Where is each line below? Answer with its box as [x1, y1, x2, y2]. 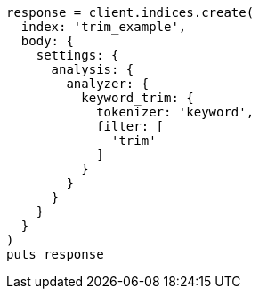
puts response [6, 247, 104, 261]
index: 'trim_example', [20, 20, 187, 34]
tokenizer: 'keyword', [96, 105, 255, 119]
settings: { [36, 48, 119, 62]
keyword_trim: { [81, 91, 194, 105]
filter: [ [96, 119, 165, 133]
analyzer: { [66, 76, 150, 91]
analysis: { [51, 62, 134, 76]
